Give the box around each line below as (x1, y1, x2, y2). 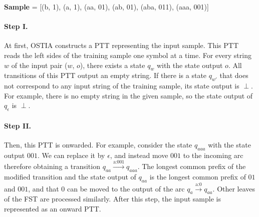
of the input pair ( (11, 59, 68, 70)
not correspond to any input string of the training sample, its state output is (4, 80, 239, 91)
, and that (28, 183, 59, 193)
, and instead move (110, 149, 168, 160)
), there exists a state (80, 59, 145, 70)
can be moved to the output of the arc (67, 183, 185, 193)
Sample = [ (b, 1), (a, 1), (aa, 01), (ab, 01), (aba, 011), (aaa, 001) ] (4, 1, 209, 11)
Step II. (4, 120, 32, 130)
